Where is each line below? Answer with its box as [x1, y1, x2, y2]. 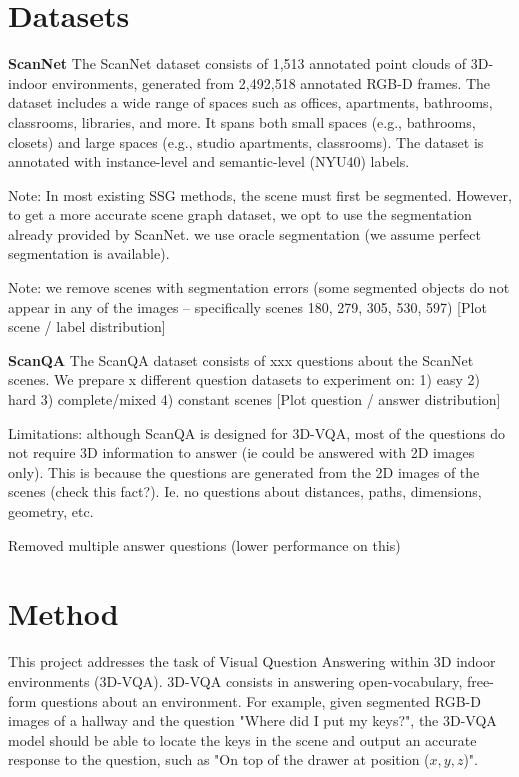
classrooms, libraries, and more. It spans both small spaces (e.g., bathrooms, [8, 111, 476, 132]
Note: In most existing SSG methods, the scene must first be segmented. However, [8, 184, 512, 205]
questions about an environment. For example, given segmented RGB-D [41, 690, 481, 711]
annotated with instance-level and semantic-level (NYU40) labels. [8, 151, 410, 172]
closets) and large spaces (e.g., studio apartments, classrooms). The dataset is [8, 131, 484, 152]
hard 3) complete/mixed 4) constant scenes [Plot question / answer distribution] [8, 389, 501, 410]
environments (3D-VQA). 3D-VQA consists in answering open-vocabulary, [8, 670, 463, 691]
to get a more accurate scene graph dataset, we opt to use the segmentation [8, 204, 472, 225]
